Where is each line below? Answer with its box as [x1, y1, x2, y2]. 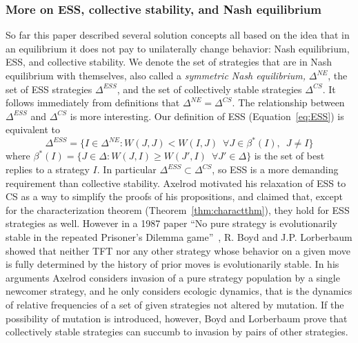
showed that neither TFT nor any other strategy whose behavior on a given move [6, 243, 350, 257]
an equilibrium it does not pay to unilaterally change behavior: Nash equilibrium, [6, 41, 350, 55]
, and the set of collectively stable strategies [117, 81, 302, 96]
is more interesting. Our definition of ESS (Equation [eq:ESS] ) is [70, 108, 344, 123]
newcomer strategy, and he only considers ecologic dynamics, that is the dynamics [6, 284, 352, 298]
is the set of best [254, 148, 325, 163]
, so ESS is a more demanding [212, 162, 339, 177]
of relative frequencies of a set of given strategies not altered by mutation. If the [6, 297, 344, 311]
